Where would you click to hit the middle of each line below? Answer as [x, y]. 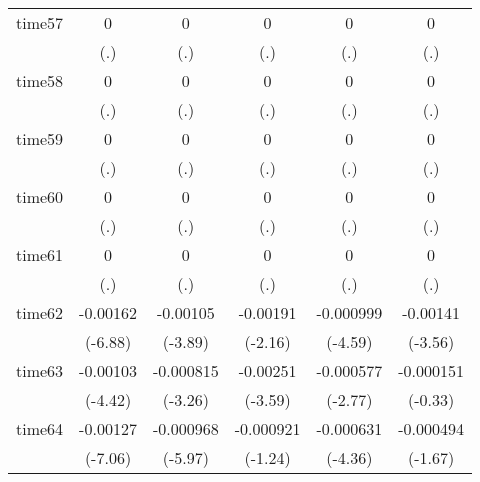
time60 [40, 196]
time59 [40, 138]
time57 [40, 22]
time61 [40, 254]
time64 [40, 428]
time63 [40, 370]
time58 [40, 80]
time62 [40, 312]
